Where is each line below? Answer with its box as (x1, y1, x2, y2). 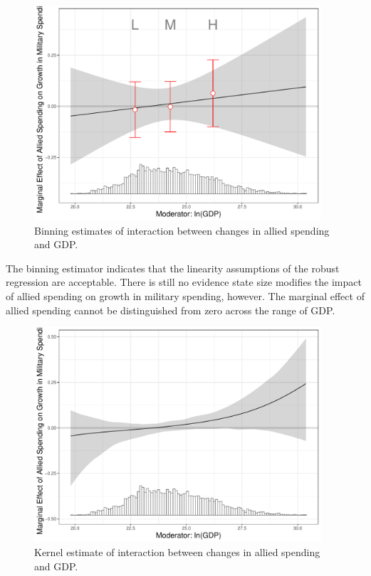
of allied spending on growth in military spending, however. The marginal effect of (6, 289, 365, 304)
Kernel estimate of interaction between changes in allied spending (34, 544, 320, 559)
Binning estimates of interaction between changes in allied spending (34, 223, 330, 238)
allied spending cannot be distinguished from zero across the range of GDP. (6, 302, 335, 317)
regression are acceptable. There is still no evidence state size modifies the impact (6, 274, 362, 289)
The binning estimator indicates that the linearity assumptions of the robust (6, 260, 340, 275)
